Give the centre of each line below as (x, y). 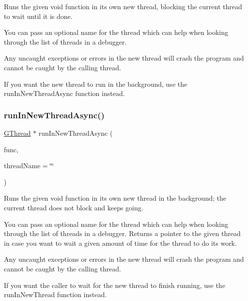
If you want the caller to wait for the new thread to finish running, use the (115, 285)
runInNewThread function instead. (55, 294)
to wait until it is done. (38, 16)
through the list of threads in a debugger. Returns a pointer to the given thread (122, 233)
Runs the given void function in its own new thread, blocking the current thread (123, 6)
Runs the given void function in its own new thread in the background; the (115, 198)
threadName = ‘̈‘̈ (29, 166)
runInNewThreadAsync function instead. (64, 93)
